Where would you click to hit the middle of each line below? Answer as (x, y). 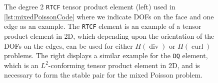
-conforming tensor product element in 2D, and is (124, 65)
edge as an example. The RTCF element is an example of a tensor (103, 26)
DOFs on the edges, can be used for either (68, 45)
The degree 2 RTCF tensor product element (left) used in (90, 6)
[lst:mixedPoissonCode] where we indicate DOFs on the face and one (109, 16)
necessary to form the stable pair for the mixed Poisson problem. (103, 75)
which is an (21, 65)
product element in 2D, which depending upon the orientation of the (109, 36)
